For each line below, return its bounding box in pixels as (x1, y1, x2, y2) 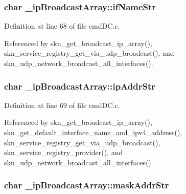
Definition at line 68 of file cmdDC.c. (4, 20, 120, 31)
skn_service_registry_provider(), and (4, 147, 123, 158)
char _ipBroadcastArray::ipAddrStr (4, 79, 155, 92)
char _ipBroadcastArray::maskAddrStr (4, 179, 169, 191)
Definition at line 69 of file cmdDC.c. (4, 99, 120, 110)
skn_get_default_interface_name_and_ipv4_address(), (4, 127, 182, 137)
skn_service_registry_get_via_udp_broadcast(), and (4, 48, 174, 58)
